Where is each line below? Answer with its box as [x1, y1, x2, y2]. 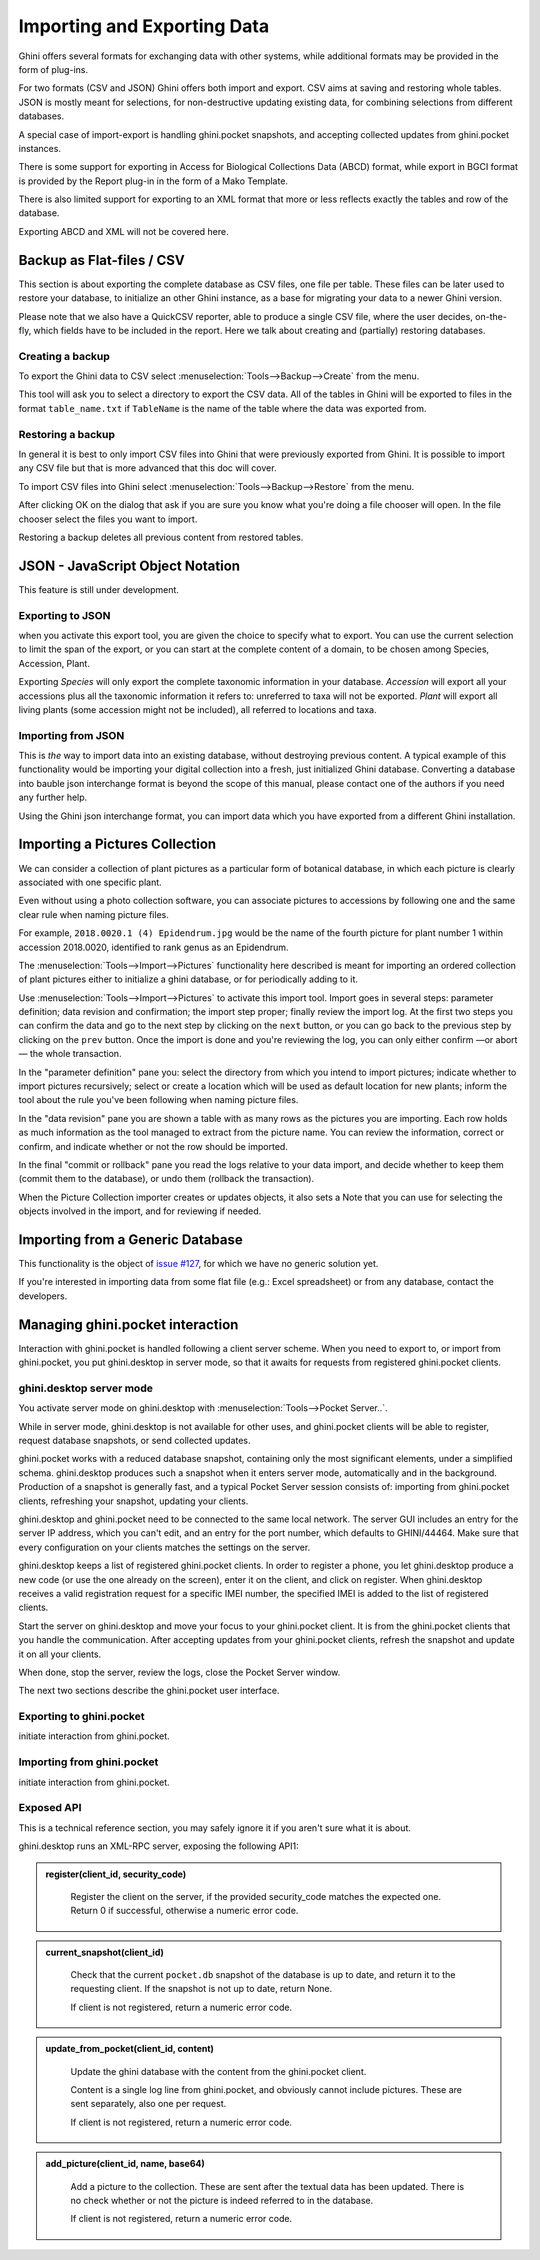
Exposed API [18, 1801, 82, 1815]
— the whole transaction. [18, 1048, 122, 1060]
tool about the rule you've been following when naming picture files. [18, 1094, 299, 1106]
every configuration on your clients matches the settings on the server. [18, 1541, 311, 1553]
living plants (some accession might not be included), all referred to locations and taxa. [18, 703, 377, 715]
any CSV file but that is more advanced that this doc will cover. [18, 462, 277, 474]
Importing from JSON [18, 728, 125, 742]
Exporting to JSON [18, 608, 111, 622]
